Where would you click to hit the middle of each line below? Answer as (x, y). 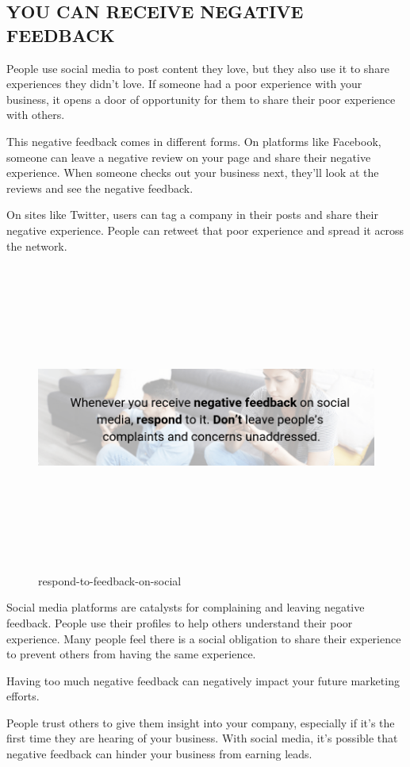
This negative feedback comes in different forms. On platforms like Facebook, (194, 141)
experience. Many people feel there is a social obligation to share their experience (204, 638)
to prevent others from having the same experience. (131, 654)
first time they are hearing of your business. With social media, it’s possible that (202, 738)
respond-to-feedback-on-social (110, 580)
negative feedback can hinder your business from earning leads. (159, 754)
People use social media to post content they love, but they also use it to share (198, 68)
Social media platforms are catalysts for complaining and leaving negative (186, 607)
